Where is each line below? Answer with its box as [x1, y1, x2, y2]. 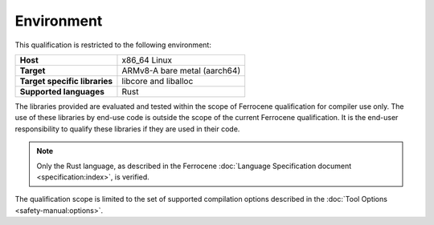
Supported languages [19, 86, 104, 97]
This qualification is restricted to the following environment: [14, 40, 212, 50]
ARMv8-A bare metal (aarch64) [121, 65, 241, 76]
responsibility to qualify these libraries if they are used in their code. [14, 124, 240, 134]
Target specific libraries [19, 75, 113, 86]
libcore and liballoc [121, 75, 194, 86]
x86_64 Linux [121, 54, 173, 66]
